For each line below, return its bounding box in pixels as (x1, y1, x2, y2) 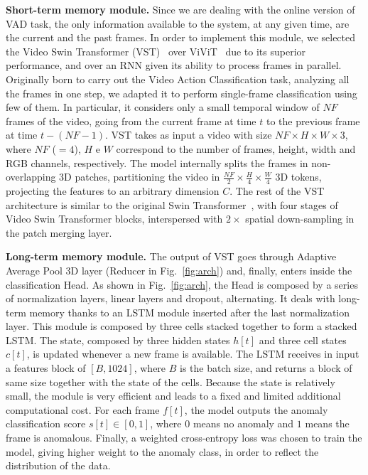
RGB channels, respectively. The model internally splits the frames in (6, 155, 308, 170)
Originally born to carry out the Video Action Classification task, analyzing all (6, 71, 350, 86)
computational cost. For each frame (6, 402, 160, 417)
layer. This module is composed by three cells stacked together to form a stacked (6, 319, 357, 333)
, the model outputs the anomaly (184, 402, 328, 417)
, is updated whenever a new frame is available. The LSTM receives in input (26, 346, 359, 361)
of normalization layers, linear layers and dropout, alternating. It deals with (6, 291, 335, 306)
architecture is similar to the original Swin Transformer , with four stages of (6, 197, 338, 212)
